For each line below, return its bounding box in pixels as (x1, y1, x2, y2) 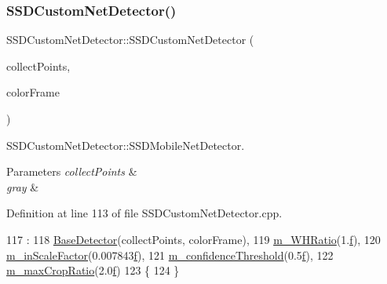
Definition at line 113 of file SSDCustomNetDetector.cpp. (6, 205, 283, 221)
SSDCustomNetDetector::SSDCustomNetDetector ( (6, 31, 254, 48)
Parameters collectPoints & (6, 163, 137, 180)
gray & (6, 178, 39, 195)
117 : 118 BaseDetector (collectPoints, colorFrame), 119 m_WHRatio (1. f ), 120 (6, 231, 381, 247)
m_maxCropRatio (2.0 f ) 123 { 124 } (6, 262, 180, 279)
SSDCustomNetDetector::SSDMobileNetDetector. (6, 137, 245, 153)
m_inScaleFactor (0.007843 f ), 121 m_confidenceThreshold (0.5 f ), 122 (6, 246, 334, 263)
